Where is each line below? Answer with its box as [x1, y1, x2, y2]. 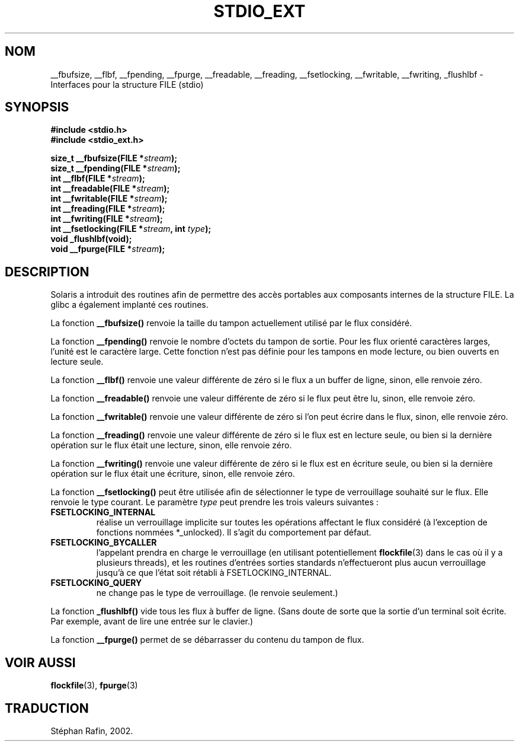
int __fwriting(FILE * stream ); [50, 213, 163, 224]
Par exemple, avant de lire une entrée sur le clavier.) [50, 616, 254, 627]
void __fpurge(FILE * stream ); [50, 244, 165, 254]
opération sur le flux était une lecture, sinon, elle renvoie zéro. [50, 440, 292, 451]
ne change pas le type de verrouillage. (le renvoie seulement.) [96, 588, 338, 598]
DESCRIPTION [5, 264, 89, 279]
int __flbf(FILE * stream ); [50, 173, 145, 184]
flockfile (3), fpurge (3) [50, 680, 138, 691]
